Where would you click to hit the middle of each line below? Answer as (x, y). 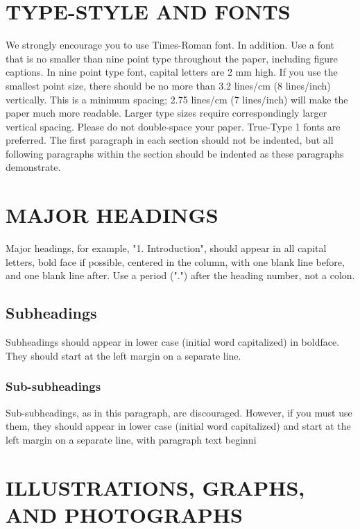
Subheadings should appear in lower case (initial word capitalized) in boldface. (173, 342)
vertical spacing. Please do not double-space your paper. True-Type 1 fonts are (173, 126)
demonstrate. (33, 167)
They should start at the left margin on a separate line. (123, 355)
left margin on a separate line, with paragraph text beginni (131, 439)
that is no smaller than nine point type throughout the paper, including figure (172, 58)
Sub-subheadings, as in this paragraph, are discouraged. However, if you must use (179, 412)
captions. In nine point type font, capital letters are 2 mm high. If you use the (172, 72)
